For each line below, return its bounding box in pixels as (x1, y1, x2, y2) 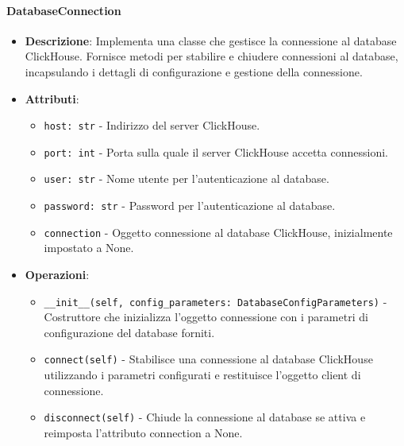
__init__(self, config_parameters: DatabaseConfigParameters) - (44, 293, 387, 309)
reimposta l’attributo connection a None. (44, 424, 243, 440)
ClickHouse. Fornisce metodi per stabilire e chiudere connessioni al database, (25, 48, 398, 64)
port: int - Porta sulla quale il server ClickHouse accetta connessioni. (44, 143, 388, 160)
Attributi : (25, 90, 79, 107)
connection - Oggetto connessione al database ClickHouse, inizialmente (44, 223, 393, 240)
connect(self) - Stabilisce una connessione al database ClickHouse (44, 351, 373, 367)
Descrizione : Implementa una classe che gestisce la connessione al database (25, 32, 397, 48)
